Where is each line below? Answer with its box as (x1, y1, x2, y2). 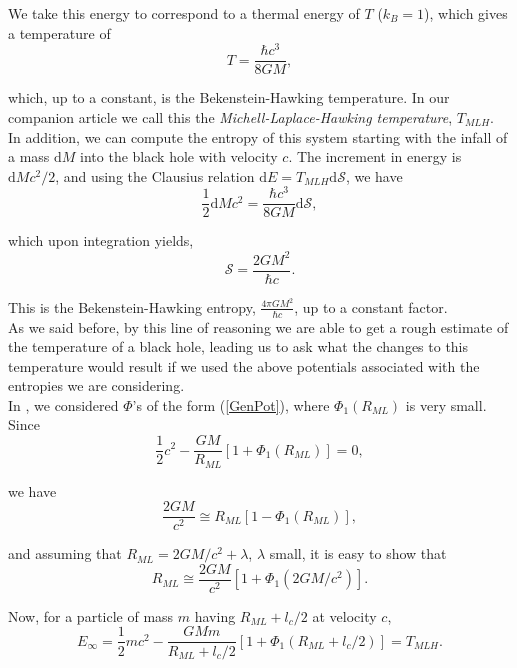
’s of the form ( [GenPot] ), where (132, 394, 330, 415)
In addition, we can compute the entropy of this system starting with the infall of (8, 126, 508, 147)
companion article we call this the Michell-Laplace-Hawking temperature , (8, 106, 453, 127)
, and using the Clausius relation (55, 165, 255, 186)
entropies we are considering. (8, 375, 185, 396)
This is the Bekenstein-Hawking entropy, (8, 296, 256, 317)
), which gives (424, 3, 508, 23)
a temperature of (8, 22, 111, 43)
